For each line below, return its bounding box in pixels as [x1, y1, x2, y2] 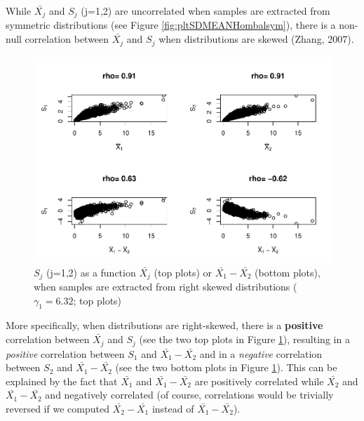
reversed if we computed [6, 401, 109, 415]
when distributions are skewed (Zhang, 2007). [159, 32, 354, 46]
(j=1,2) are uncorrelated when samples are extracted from [81, 4, 330, 18]
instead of [151, 401, 194, 415]
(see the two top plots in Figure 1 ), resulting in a [139, 332, 350, 347]
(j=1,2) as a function [46, 265, 136, 279]
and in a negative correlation [199, 346, 323, 361]
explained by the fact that [6, 373, 118, 388]
